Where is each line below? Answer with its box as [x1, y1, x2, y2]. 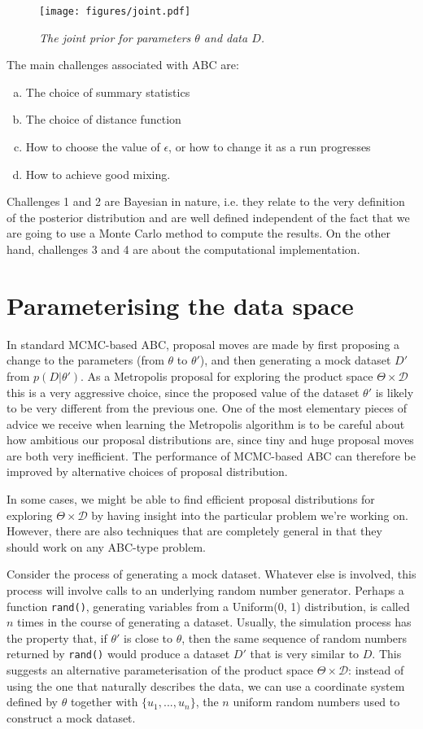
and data [203, 28, 248, 46]
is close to [124, 629, 173, 646]
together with [70, 693, 138, 710]
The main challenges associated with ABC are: [7, 56, 239, 73]
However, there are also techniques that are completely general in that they [7, 522, 382, 539]
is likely [375, 383, 414, 400]
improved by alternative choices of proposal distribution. [7, 463, 288, 480]
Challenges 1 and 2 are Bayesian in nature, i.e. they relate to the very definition [7, 193, 405, 210]
